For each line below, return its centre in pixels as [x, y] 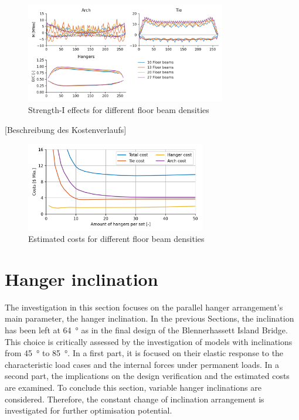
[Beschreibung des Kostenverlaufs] [66, 129]
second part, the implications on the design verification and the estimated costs [147, 376]
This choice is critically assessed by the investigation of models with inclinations [149, 341]
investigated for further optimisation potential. [89, 410]
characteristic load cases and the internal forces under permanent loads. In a [142, 364]
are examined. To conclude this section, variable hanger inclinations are [133, 387]
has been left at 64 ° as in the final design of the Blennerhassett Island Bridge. [146, 330]
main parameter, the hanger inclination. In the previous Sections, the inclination [149, 318]
